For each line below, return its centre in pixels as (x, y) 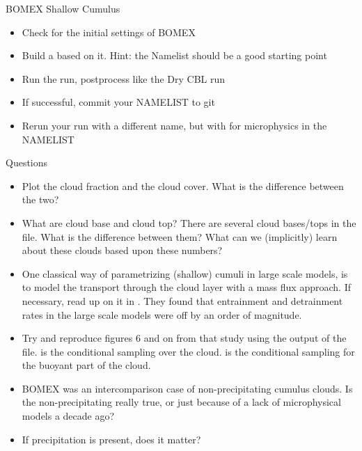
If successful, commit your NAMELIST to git (118, 102)
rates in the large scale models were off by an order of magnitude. (162, 314)
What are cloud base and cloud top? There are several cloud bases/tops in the (189, 222)
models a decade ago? (68, 416)
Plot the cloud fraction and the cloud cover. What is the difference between (183, 185)
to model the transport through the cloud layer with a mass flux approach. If (186, 287)
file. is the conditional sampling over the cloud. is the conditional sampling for (188, 351)
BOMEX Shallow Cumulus (63, 8)
